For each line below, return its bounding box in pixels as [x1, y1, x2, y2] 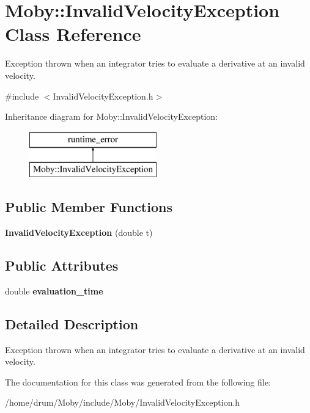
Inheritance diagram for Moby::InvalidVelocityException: [5, 110, 218, 123]
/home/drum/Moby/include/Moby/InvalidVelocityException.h [5, 396, 240, 409]
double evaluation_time [5, 284, 103, 297]
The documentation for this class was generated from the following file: [5, 375, 271, 388]
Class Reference [5, 21, 141, 46]
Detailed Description [5, 314, 139, 333]
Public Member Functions [5, 197, 172, 216]
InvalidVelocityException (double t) [5, 226, 153, 239]
